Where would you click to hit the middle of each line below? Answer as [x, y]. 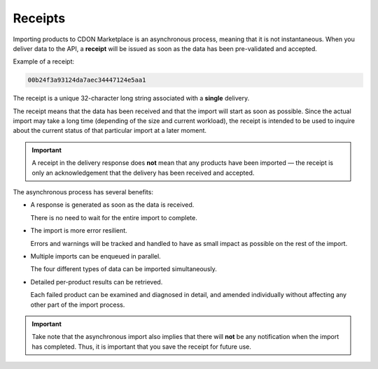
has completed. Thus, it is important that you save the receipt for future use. [142, 347]
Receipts [39, 18]
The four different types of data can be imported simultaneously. [124, 269]
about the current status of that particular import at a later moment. [110, 131]
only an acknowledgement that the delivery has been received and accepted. [143, 173]
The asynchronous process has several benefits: [83, 192]
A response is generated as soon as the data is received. [112, 205]
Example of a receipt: [44, 61]
